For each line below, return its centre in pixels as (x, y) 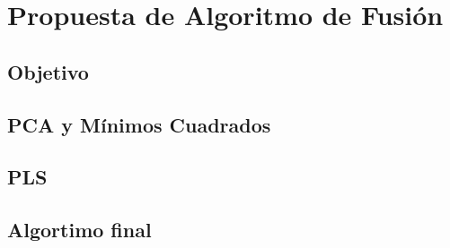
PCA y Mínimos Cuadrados (139, 124)
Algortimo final (79, 230)
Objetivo (48, 71)
